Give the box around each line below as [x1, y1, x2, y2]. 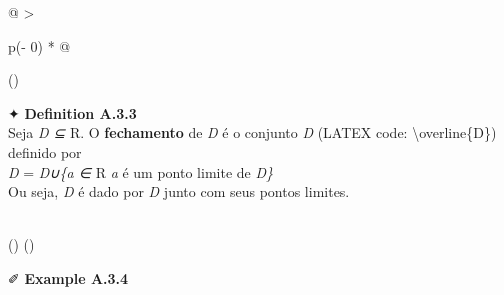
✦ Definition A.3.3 [8, 102, 137, 123]
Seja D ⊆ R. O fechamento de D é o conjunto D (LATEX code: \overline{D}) [8, 122, 497, 143]
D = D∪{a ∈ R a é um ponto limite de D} [8, 161, 274, 182]
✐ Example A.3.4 [8, 267, 129, 288]
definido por [8, 141, 82, 162]
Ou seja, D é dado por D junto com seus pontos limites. [8, 181, 350, 202]
